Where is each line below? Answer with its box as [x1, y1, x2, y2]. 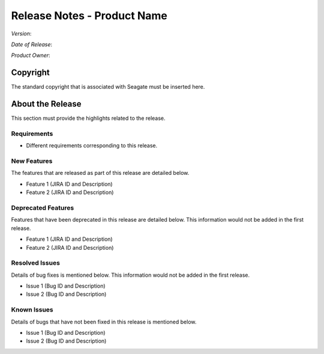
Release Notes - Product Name [11, 9, 168, 22]
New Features [11, 157, 53, 165]
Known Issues [11, 305, 53, 314]
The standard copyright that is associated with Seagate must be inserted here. [11, 83, 205, 90]
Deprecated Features [11, 204, 74, 212]
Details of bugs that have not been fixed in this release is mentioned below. [11, 318, 197, 325]
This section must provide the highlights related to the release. [11, 114, 166, 122]
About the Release [11, 99, 82, 109]
